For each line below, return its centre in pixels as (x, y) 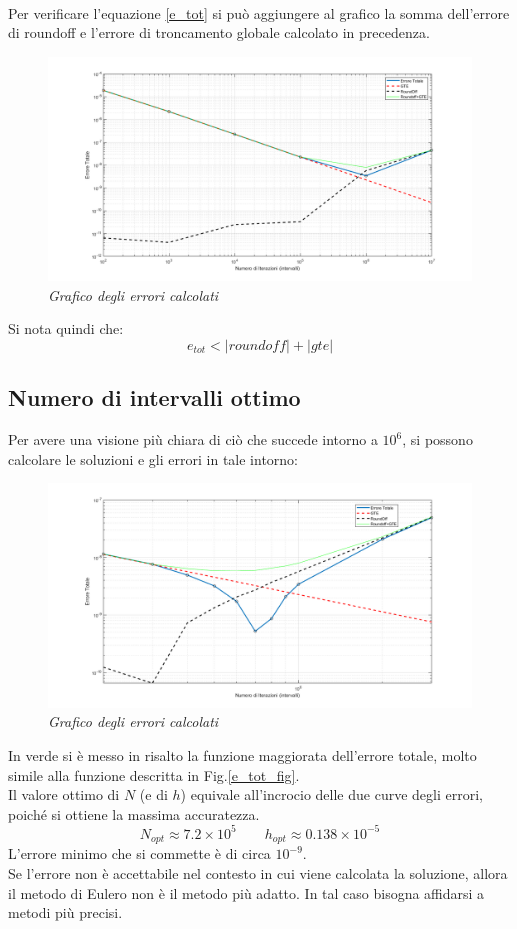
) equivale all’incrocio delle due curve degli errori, (331, 794)
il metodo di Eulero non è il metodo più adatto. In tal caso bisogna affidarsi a (246, 892)
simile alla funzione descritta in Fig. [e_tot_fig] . (154, 774)
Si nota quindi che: (66, 328)
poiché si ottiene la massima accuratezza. (134, 813)
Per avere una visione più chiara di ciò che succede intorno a (193, 439)
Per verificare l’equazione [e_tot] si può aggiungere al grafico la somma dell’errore (259, 12)
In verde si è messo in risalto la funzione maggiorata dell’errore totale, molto (242, 754)
